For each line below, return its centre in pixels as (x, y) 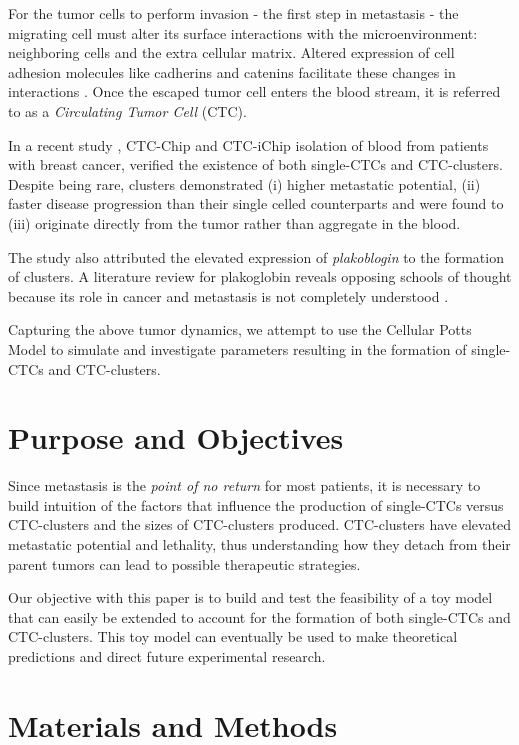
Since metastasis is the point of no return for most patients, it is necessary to (244, 485)
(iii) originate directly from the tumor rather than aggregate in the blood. (234, 222)
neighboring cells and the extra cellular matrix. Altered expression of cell (231, 52)
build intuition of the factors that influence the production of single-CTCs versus (256, 504)
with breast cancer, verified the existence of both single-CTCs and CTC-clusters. (255, 164)
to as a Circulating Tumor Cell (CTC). (127, 110)
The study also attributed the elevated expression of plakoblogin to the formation (256, 256)
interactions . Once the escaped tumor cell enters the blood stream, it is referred (254, 91)
